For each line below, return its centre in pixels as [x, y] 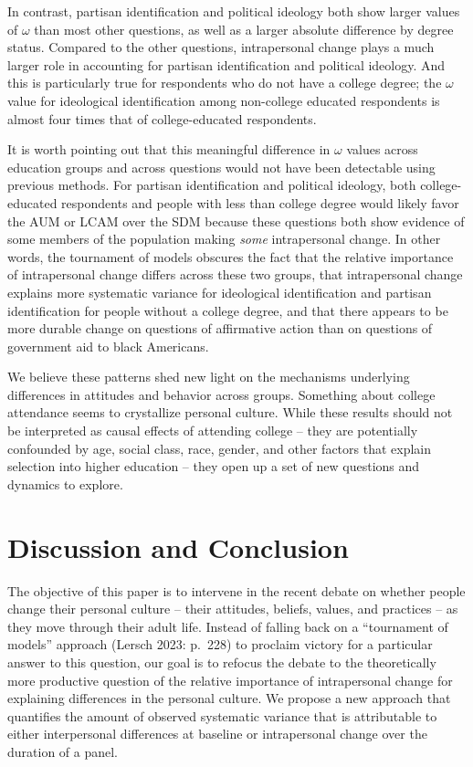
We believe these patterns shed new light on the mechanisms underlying [209, 377]
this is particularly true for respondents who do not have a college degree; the [225, 83]
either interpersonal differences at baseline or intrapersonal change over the [217, 734]
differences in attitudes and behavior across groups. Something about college [221, 394]
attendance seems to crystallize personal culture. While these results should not [230, 412]
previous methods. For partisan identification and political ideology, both [212, 185]
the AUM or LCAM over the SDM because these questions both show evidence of [236, 221]
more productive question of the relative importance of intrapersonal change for [230, 680]
